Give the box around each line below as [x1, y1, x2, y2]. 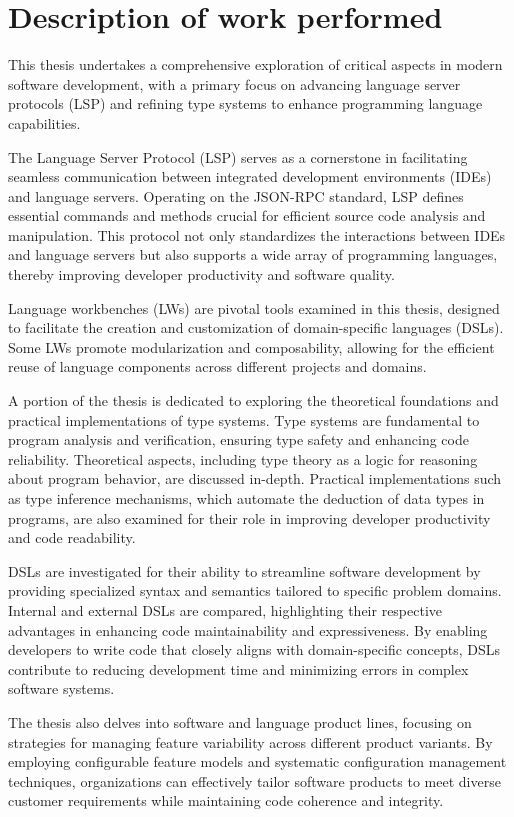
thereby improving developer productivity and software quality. [8, 264, 395, 285]
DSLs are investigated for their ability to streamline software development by [8, 560, 481, 581]
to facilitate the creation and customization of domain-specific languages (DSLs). [8, 317, 504, 338]
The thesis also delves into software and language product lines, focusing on [8, 711, 472, 732]
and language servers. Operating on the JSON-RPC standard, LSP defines [8, 185, 464, 206]
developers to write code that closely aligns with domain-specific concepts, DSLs [8, 639, 501, 660]
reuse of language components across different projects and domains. [8, 356, 427, 377]
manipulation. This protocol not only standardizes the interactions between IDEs [8, 224, 506, 245]
